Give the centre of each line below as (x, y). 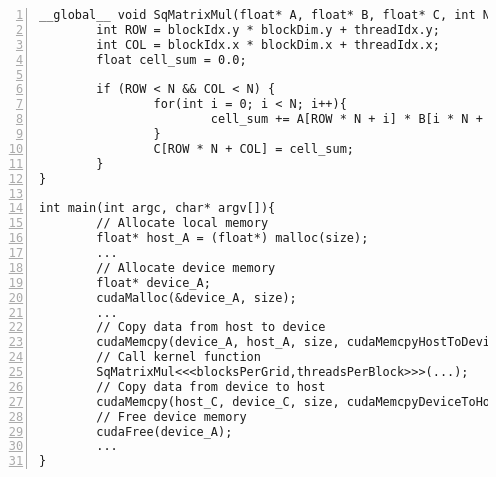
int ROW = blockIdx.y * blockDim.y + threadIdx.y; (268, 29)
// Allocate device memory (186, 267)
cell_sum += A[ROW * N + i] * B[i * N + (346, 119)
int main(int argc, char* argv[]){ (157, 208)
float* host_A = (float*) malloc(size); (232, 238)
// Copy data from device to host (211, 386)
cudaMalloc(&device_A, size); (196, 297)
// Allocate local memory (182, 223)
